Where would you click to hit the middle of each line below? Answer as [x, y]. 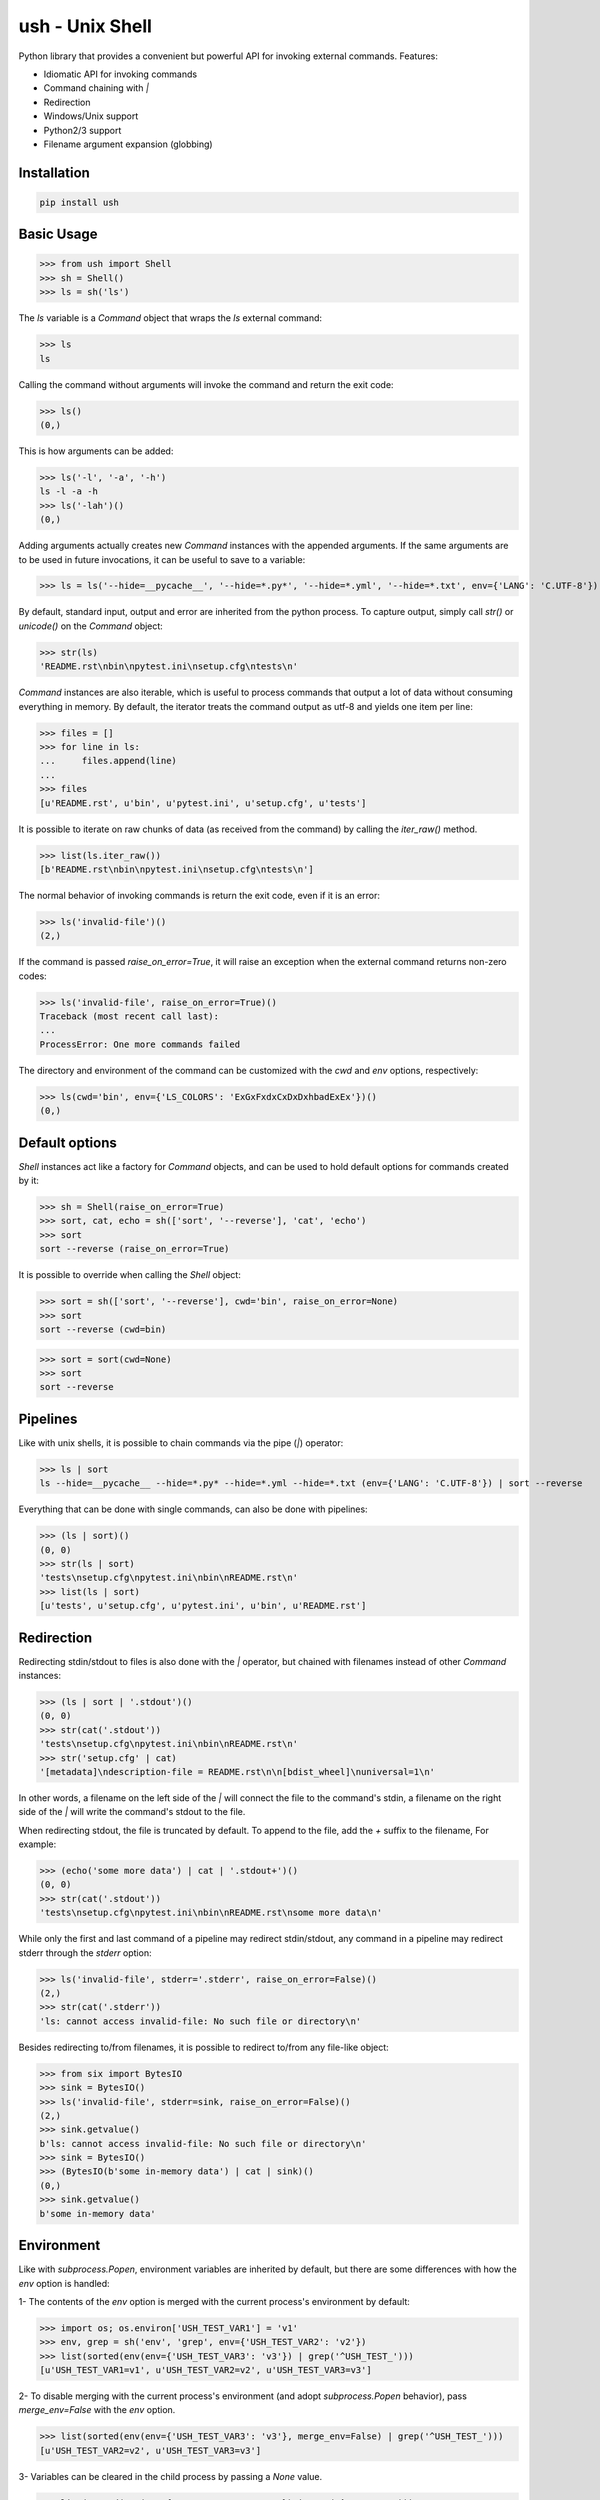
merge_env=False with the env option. [97, 2410]
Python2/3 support [82, 130]
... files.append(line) [108, 761]
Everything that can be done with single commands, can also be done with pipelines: [193, 1509]
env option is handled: [64, 2283]
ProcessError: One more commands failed [139, 1044]
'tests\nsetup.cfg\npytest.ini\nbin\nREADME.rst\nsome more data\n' [211, 1913]
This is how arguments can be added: [96, 451]
